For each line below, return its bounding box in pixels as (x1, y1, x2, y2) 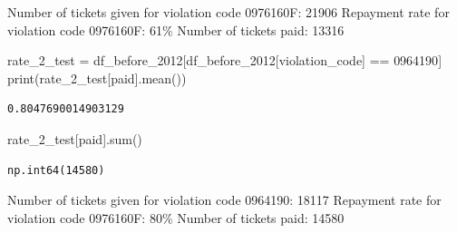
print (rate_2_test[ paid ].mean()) (7, 68, 187, 87)
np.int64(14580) (7, 163, 105, 177)
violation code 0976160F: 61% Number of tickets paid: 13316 (7, 20, 345, 39)
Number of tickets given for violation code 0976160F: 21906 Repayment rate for (7, 3, 450, 21)
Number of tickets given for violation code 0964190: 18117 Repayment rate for (7, 190, 442, 209)
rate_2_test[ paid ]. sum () (7, 129, 142, 148)
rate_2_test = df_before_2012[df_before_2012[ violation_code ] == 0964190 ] (7, 51, 442, 70)
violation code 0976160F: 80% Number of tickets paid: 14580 (7, 208, 345, 227)
